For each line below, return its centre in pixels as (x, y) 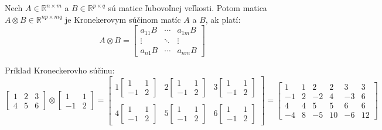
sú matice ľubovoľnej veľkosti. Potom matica (187, 8)
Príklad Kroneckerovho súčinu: (60, 70)
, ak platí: (223, 19)
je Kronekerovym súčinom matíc (123, 19)
